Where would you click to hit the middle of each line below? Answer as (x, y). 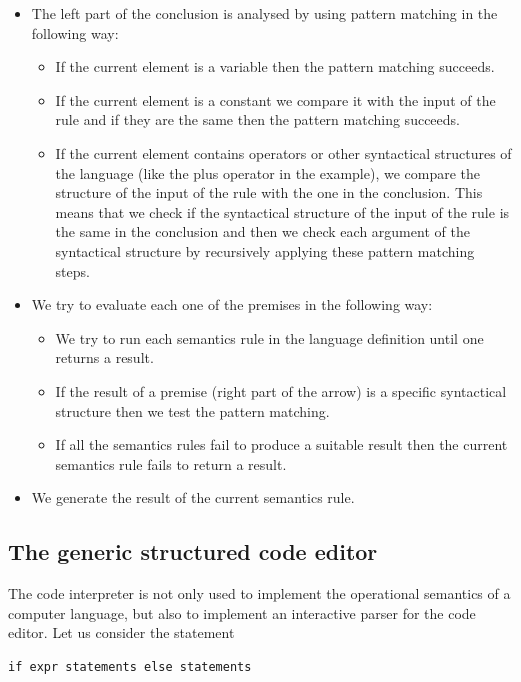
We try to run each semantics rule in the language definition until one (269, 337)
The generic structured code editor (193, 551)
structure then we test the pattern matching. (192, 410)
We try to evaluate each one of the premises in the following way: (232, 304)
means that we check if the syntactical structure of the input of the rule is (282, 211)
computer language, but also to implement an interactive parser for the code (242, 612)
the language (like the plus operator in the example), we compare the (268, 172)
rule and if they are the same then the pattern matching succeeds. (257, 119)
